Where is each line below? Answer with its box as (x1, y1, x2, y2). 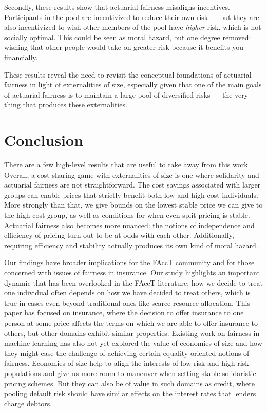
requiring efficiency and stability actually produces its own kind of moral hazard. (4, 239, 258, 250)
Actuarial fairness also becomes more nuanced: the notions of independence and (4, 219, 255, 230)
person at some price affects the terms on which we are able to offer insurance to (4, 317, 258, 328)
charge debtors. (4, 398, 52, 408)
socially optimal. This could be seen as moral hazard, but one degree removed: (4, 31, 251, 42)
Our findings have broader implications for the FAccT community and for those (4, 257, 255, 268)
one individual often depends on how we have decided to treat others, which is (4, 287, 251, 298)
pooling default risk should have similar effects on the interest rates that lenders (4, 388, 256, 399)
